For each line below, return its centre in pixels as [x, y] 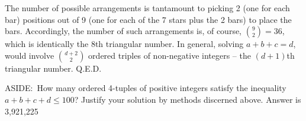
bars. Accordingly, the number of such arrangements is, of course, [123, 31]
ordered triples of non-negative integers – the [170, 55]
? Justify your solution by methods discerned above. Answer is [188, 99]
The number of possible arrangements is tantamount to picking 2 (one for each [147, 8]
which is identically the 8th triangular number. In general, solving [124, 44]
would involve [30, 55]
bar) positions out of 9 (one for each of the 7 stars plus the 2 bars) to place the [148, 19]
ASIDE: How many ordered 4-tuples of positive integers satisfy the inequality [146, 88]
